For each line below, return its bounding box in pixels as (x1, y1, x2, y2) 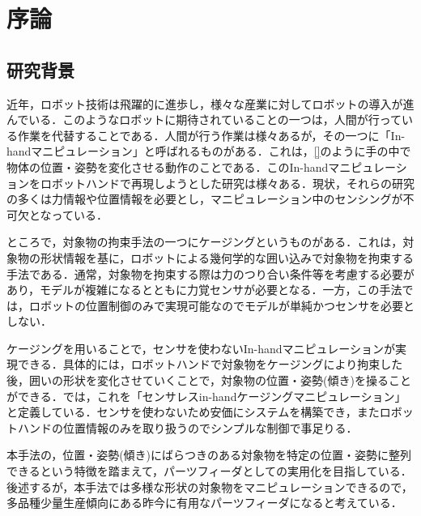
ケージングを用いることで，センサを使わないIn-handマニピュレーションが (6, 339, 396, 356)
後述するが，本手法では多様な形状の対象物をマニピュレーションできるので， (6, 478, 413, 495)
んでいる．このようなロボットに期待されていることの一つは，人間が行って (6, 111, 402, 128)
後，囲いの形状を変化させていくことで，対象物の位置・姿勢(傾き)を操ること (6, 372, 411, 389)
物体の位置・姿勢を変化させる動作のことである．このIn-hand (6, 158, 329, 175)
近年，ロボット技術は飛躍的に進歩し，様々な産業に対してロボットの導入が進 (6, 95, 415, 112)
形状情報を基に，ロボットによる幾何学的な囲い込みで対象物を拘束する (40, 249, 414, 266)
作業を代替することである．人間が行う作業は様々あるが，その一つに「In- (17, 126, 406, 143)
